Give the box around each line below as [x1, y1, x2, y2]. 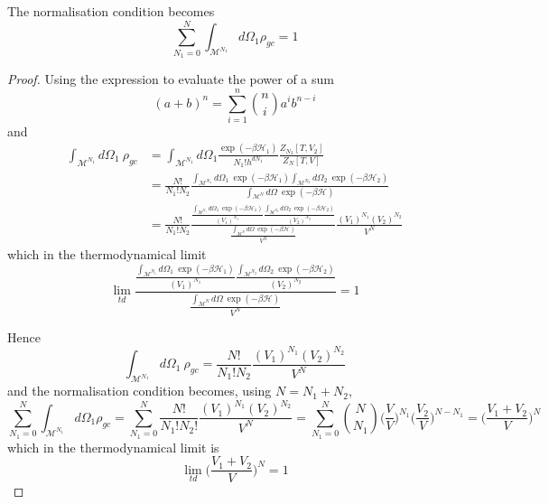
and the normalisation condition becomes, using [7, 381, 272, 400]
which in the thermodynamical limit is [7, 437, 219, 456]
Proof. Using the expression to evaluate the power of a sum [7, 70, 334, 89]
